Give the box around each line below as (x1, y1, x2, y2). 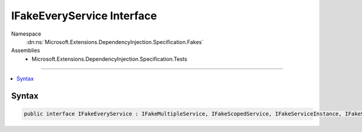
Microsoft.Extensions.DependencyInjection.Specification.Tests (31, 55, 188, 63)
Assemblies (11, 47, 40, 54)
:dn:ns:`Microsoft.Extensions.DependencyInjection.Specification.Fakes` (26, 38, 204, 45)
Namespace (11, 30, 42, 37)
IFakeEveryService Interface (11, 9, 157, 22)
